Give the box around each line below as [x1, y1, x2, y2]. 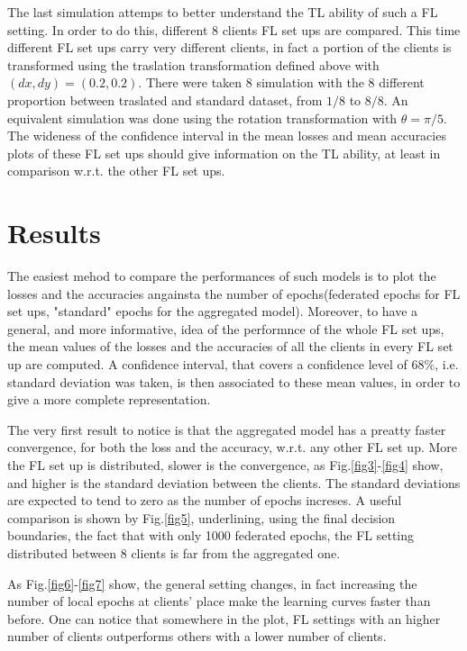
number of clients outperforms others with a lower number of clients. [7, 627, 387, 646]
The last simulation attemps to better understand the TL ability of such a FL [7, 3, 438, 21]
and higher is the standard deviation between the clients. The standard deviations [7, 473, 461, 492]
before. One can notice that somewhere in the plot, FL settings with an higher [7, 609, 441, 628]
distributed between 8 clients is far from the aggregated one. [7, 543, 341, 562]
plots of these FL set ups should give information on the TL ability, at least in [7, 143, 441, 162]
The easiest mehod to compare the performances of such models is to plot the [7, 267, 436, 285]
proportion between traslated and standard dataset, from [7, 90, 323, 109]
